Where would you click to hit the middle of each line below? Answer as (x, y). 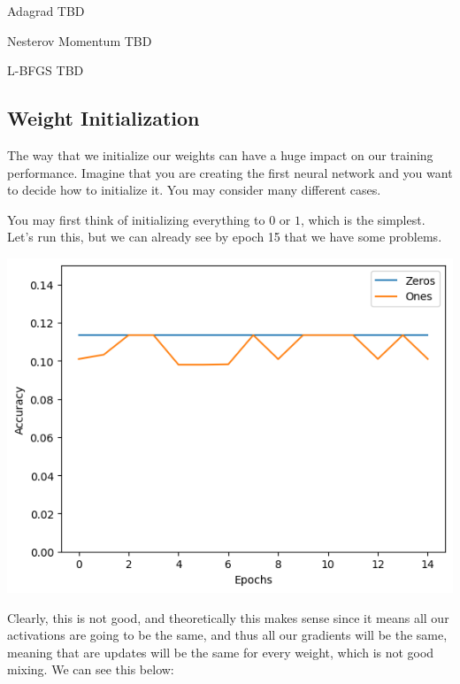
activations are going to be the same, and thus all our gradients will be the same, (227, 635)
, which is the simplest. (363, 219)
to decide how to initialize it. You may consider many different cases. (194, 190)
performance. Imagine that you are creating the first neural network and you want (230, 172)
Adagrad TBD (46, 11)
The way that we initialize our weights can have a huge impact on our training (220, 154)
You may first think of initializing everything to (136, 219)
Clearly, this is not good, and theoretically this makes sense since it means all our (228, 617)
